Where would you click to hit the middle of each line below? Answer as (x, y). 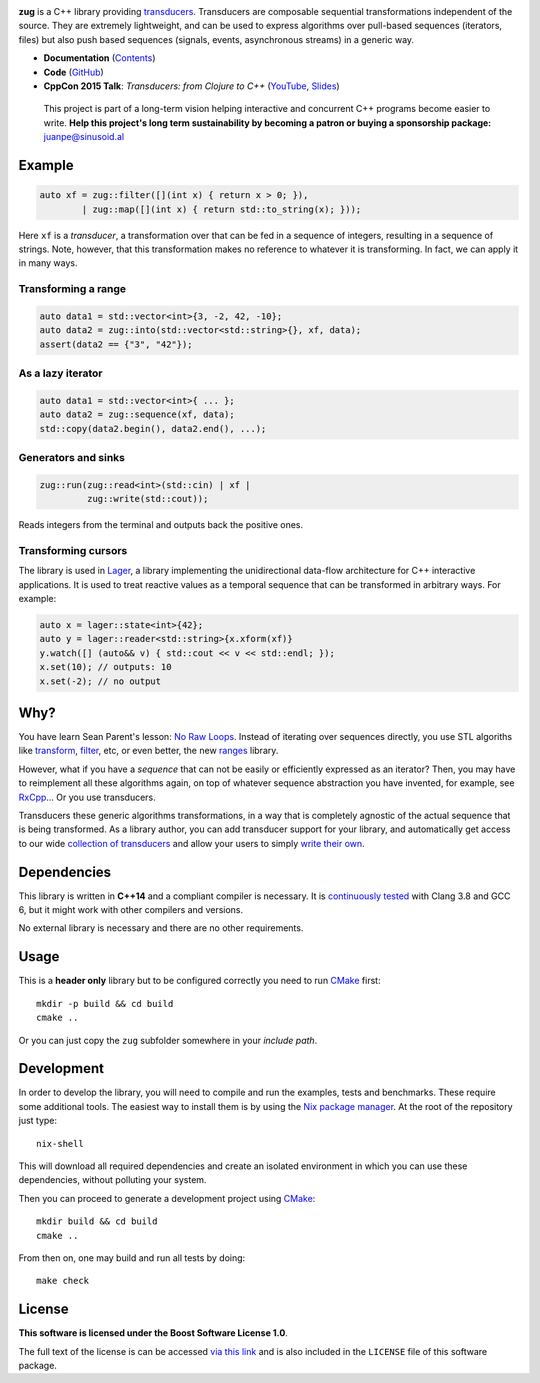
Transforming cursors (73, 550)
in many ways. (48, 263)
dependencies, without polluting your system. (112, 1180)
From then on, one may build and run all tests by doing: (132, 1257)
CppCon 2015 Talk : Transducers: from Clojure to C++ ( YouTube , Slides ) (191, 86)
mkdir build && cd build (97, 1221)
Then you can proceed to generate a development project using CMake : (167, 1198)
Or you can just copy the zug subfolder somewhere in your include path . (168, 1040)
